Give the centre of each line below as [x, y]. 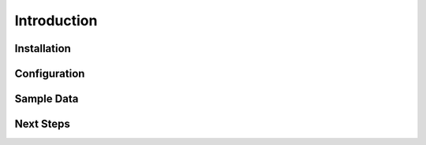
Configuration [50, 74]
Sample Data [47, 99]
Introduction [56, 20]
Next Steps [42, 124]
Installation [43, 48]
